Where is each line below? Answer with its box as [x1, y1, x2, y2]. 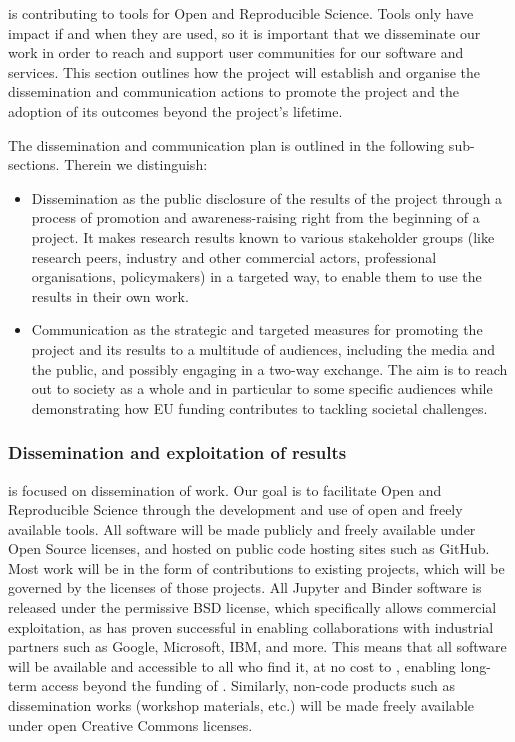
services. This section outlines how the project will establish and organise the [8, 61, 481, 82]
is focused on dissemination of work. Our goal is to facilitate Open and [8, 479, 442, 500]
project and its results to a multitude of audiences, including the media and [31, 338, 495, 359]
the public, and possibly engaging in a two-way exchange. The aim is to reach [31, 358, 508, 379]
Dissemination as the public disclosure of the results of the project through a [31, 187, 503, 208]
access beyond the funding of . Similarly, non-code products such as [41, 675, 455, 696]
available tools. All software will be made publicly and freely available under [8, 518, 476, 539]
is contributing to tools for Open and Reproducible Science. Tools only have [8, 3, 474, 23]
